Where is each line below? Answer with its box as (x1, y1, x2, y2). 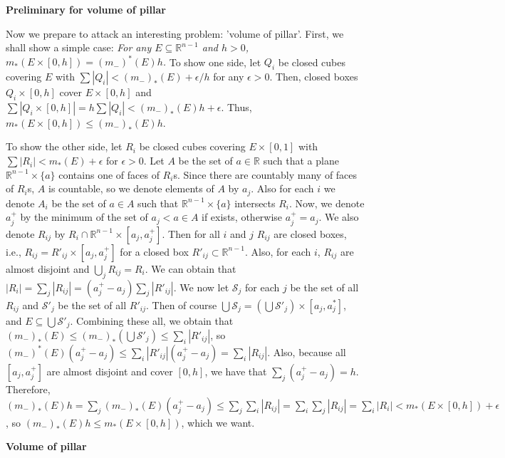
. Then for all (162, 226, 220, 241)
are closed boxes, (274, 226, 347, 241)
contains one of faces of (58, 167, 160, 182)
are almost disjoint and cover (46, 363, 173, 378)
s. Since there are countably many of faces (173, 167, 358, 182)
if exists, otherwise (202, 209, 283, 224)
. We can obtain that (145, 261, 236, 276)
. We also (318, 209, 359, 224)
